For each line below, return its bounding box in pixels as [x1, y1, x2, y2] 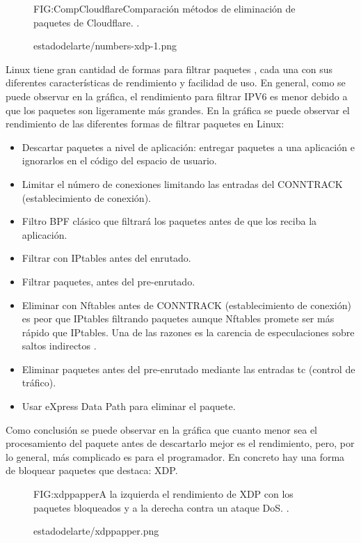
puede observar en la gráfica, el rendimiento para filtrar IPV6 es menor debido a [6, 88, 348, 103]
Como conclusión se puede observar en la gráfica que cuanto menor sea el [6, 422, 318, 436]
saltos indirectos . [22, 338, 97, 353]
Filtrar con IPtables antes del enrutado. [22, 251, 191, 265]
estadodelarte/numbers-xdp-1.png [33, 38, 177, 53]
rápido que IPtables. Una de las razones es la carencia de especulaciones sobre [22, 324, 355, 339]
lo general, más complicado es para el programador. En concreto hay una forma [6, 449, 345, 464]
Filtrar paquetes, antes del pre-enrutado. [22, 274, 195, 288]
